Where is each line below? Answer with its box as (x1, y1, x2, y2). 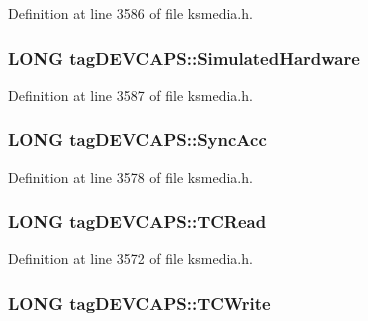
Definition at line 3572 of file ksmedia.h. (8, 248, 253, 269)
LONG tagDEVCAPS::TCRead (8, 209, 267, 234)
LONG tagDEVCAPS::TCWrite (8, 290, 271, 315)
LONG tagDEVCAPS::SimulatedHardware (8, 45, 360, 70)
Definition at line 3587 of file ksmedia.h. (8, 84, 253, 105)
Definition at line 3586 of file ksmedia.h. (8, 3, 253, 23)
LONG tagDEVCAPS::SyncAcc (8, 127, 267, 152)
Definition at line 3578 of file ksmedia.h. (8, 166, 253, 187)
